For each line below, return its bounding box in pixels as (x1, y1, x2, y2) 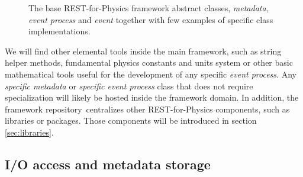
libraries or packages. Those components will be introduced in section (5, 114, 257, 127)
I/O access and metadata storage (5, 155, 211, 173)
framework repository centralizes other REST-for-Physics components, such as (5, 102, 290, 115)
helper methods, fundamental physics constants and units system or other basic (5, 56, 293, 69)
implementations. (28, 25, 91, 37)
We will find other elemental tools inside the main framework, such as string (5, 44, 282, 57)
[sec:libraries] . (5, 125, 54, 138)
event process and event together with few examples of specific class (28, 13, 273, 25)
